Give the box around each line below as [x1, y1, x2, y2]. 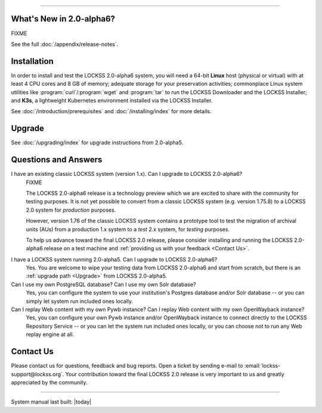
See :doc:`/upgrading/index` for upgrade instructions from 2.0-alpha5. [11, 139, 184, 146]
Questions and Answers [11, 155, 103, 165]
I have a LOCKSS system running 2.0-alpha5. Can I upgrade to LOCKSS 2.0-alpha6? [11, 256, 218, 263]
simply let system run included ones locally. [26, 297, 134, 305]
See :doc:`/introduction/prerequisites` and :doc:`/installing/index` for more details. [11, 108, 212, 115]
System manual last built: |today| [11, 398, 92, 405]
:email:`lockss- [244, 362, 281, 369]
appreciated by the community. [11, 378, 88, 386]
